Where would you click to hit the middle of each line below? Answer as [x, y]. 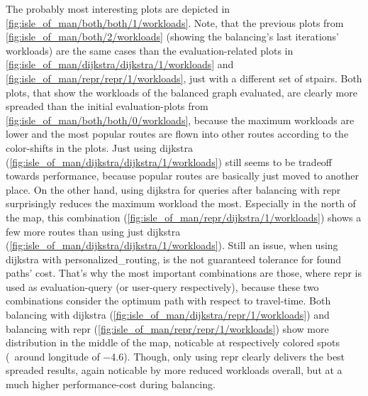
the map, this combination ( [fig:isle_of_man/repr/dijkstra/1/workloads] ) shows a [184, 217]
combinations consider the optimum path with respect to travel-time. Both [168, 301]
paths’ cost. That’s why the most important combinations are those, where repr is [184, 273]
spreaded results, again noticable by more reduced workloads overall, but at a [174, 370]
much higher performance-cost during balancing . [111, 384]
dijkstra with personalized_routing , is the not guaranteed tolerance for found [174, 259]
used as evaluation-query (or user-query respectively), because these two [162, 286]
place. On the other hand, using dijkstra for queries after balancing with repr [173, 189]
